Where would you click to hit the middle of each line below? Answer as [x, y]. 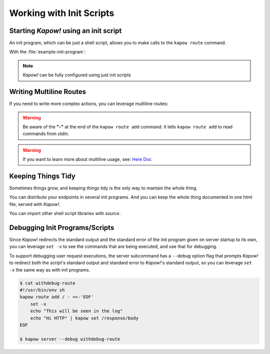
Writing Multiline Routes [48, 92]
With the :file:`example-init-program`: [47, 52]
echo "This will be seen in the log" [76, 311]
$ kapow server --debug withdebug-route [70, 339]
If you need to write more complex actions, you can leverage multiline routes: [89, 104]
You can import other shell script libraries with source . [65, 213]
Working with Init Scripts [62, 13]
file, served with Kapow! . [35, 204]
